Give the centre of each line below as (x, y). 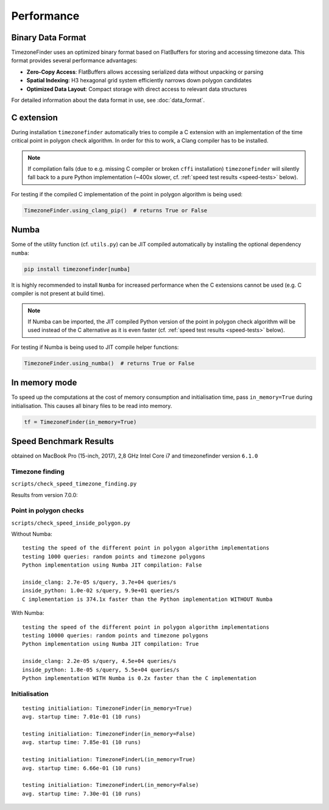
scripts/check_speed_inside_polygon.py (71, 523)
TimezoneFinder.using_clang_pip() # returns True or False (116, 210)
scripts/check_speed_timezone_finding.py (74, 484)
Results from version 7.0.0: (45, 495)
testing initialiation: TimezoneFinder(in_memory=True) (107, 708)
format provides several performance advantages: (74, 60)
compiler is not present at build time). (58, 293)
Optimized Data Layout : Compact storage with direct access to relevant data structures (137, 89)
